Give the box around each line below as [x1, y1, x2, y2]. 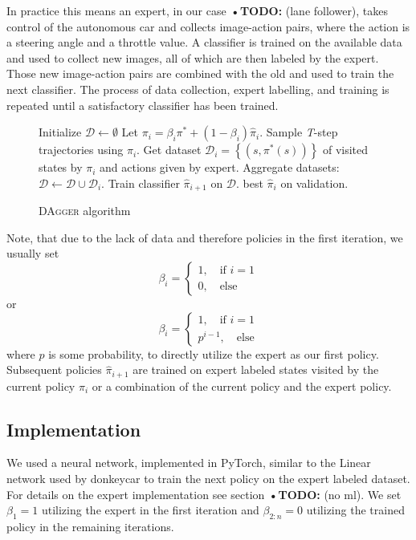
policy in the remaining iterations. [6, 518, 174, 534]
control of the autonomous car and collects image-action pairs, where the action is [6, 18, 410, 35]
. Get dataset [137, 141, 202, 158]
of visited [322, 141, 369, 158]
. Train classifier [101, 174, 180, 191]
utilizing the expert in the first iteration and [41, 501, 259, 518]
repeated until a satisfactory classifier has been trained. [6, 96, 279, 113]
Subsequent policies [6, 361, 102, 378]
